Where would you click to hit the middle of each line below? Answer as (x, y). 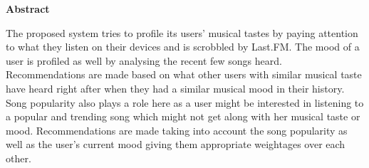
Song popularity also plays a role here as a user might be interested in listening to (185, 102)
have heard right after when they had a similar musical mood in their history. (175, 88)
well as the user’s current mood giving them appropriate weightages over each (176, 144)
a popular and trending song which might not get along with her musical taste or (183, 116)
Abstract (28, 9)
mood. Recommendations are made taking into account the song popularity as (177, 130)
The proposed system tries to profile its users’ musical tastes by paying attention (182, 32)
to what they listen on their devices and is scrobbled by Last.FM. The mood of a (183, 47)
